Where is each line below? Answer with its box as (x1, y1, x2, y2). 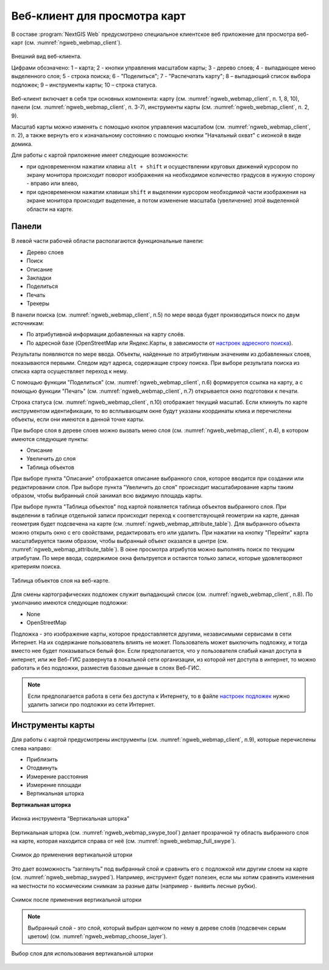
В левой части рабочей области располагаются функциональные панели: (11, 237, 204, 245)
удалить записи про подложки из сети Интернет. (27, 701, 155, 708)
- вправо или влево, (26, 180, 79, 187)
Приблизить (26, 755, 58, 763)
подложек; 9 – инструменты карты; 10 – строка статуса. (11, 81, 157, 88)
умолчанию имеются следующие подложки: (11, 599, 128, 606)
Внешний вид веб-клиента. (11, 52, 82, 60)
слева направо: (11, 744, 52, 752)
